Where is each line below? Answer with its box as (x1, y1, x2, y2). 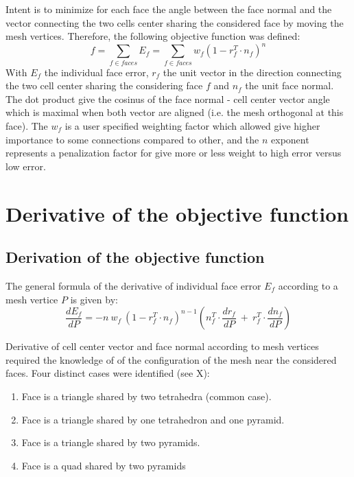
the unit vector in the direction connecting (163, 65, 342, 79)
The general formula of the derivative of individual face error (5, 278, 261, 292)
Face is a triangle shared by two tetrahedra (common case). (21, 388, 272, 403)
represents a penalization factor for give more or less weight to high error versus (5, 146, 342, 160)
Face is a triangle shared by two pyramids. (21, 435, 200, 450)
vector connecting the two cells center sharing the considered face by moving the (5, 15, 344, 30)
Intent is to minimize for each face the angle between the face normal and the (5, 2, 332, 16)
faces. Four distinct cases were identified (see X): (5, 366, 210, 380)
